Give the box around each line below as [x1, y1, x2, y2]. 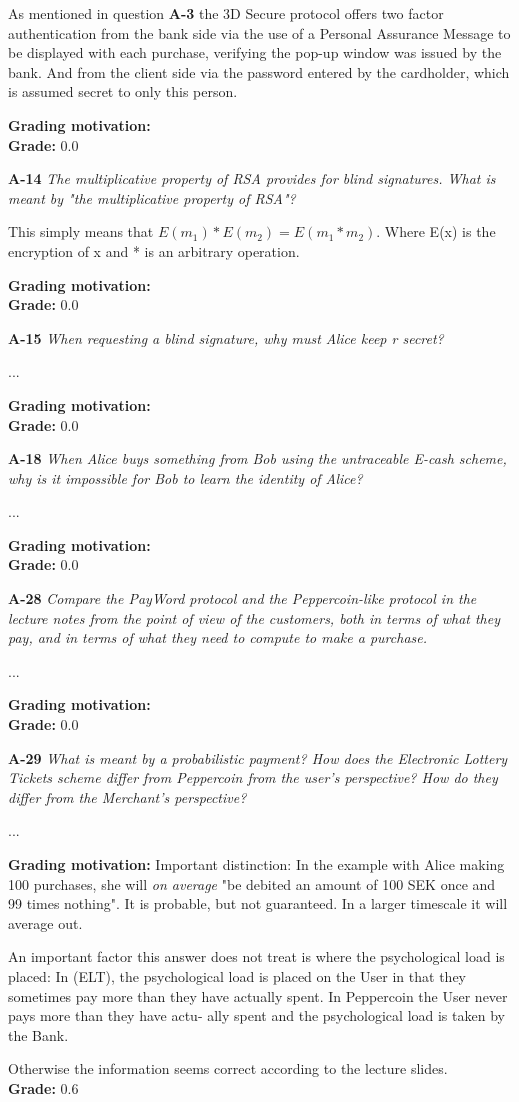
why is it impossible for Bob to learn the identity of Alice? [8, 467, 363, 488]
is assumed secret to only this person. [8, 81, 238, 102]
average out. [8, 912, 83, 933]
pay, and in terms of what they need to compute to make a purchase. [8, 627, 428, 648]
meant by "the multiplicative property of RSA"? [8, 187, 296, 208]
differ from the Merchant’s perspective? [8, 786, 247, 807]
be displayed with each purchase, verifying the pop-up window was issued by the [8, 42, 502, 63]
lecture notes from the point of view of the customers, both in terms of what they [8, 607, 501, 628]
